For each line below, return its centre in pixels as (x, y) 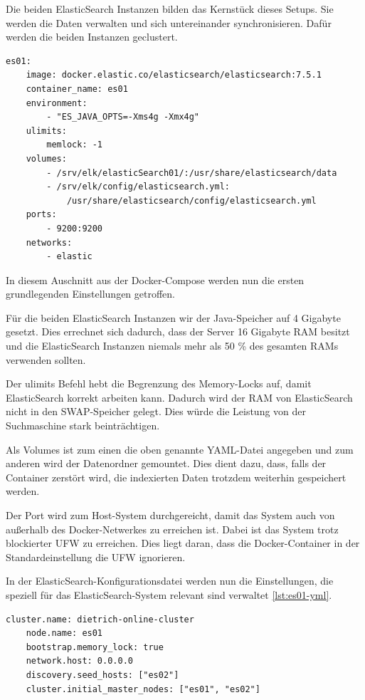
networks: (49, 242)
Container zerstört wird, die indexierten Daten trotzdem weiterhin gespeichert (176, 477)
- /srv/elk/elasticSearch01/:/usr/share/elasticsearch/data (192, 173)
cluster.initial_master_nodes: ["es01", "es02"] (143, 689)
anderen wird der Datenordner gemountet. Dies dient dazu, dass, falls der (166, 463)
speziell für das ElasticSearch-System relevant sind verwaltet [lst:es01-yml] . (169, 594)
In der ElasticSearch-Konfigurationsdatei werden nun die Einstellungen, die (170, 581)
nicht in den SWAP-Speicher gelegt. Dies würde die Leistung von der (156, 411)
